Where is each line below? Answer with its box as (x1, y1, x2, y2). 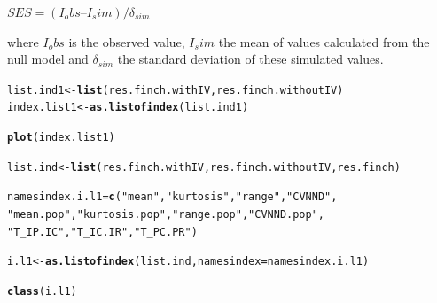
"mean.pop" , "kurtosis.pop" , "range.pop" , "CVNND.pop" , (7, 208, 325, 221)
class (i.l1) (7, 285, 77, 299)
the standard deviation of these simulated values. (117, 50, 384, 68)
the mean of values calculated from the (218, 32, 430, 50)
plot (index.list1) (7, 131, 115, 144)
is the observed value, (68, 32, 185, 50)
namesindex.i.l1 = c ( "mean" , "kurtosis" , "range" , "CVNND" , (7, 190, 338, 204)
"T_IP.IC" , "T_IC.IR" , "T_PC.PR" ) (7, 225, 198, 238)
